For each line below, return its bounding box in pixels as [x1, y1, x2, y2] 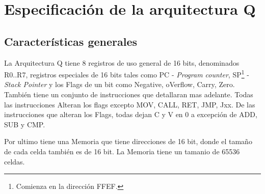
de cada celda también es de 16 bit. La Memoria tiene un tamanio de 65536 [4, 146, 240, 156]
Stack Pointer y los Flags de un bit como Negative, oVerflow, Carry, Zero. [4, 79, 235, 90]
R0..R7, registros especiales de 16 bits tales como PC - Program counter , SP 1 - [4, 68, 249, 79]
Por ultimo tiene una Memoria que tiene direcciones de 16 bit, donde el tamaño [4, 136, 252, 147]
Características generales [4, 33, 138, 49]
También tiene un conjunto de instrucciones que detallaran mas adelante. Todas [4, 89, 253, 100]
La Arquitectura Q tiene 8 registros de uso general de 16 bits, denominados [4, 57, 240, 68]
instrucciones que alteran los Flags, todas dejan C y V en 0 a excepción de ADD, [4, 109, 257, 120]
